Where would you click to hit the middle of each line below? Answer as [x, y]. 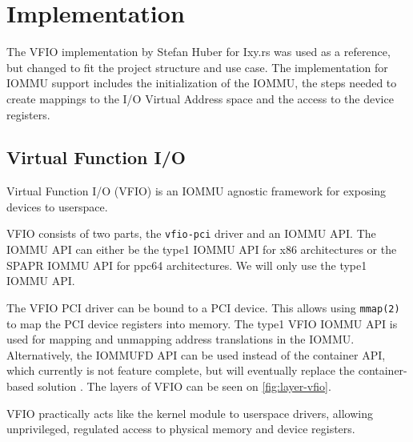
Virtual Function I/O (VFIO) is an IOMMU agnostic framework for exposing [196, 191]
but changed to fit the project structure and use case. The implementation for [197, 67]
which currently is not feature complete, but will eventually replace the [181, 370]
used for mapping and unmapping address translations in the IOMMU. [180, 339]
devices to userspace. [57, 206]
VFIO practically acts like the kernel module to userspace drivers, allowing [190, 413]
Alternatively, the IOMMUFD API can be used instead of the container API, [196, 354]
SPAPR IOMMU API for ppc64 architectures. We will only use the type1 [187, 265]
